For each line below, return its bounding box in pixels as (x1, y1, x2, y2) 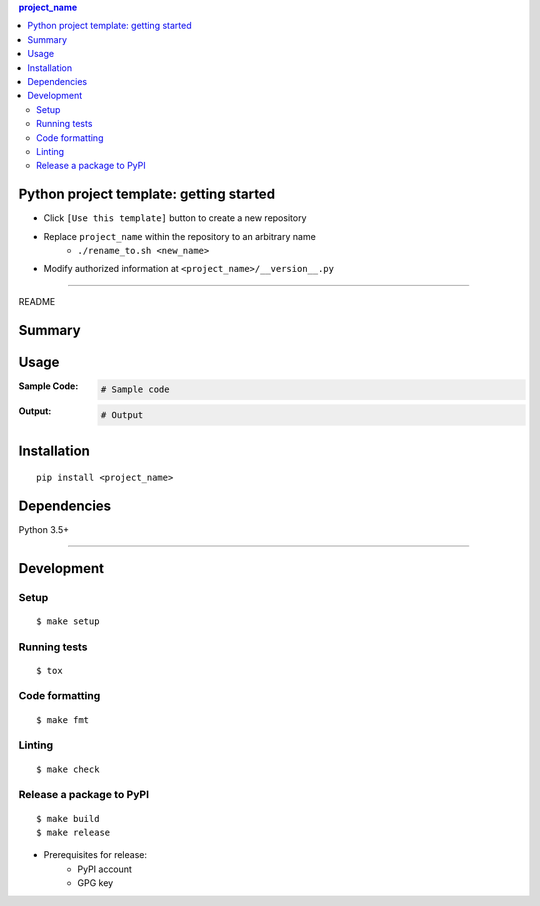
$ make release (36, 826, 111, 838)
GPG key (77, 877, 114, 889)
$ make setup (36, 615, 100, 627)
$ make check (36, 763, 100, 775)
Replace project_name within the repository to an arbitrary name (43, 230, 317, 242)
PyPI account (77, 863, 132, 875)
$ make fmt (36, 714, 90, 725)
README (18, 295, 56, 307)
